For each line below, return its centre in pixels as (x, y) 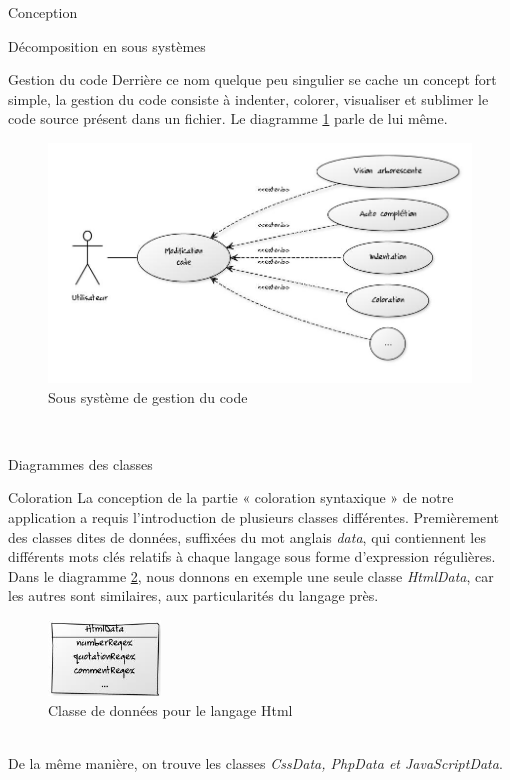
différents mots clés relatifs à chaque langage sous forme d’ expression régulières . (252, 556)
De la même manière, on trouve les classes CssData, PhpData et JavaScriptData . (255, 762)
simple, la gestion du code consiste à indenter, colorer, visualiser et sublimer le (248, 98)
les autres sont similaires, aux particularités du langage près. (193, 595)
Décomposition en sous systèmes (107, 45)
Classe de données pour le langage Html (170, 709)
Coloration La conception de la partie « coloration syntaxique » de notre (231, 497)
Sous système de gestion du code (148, 396)
